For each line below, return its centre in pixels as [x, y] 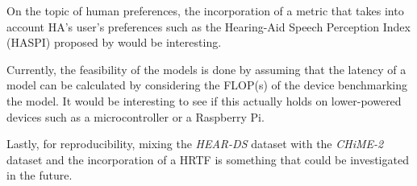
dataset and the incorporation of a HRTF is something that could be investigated [208, 159]
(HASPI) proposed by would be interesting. [114, 42]
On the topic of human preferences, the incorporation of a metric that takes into [205, 10]
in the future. [40, 175]
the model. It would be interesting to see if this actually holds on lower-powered [204, 100]
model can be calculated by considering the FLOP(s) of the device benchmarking [207, 85]
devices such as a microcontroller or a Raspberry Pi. [136, 116]
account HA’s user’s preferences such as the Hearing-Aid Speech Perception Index [208, 26]
